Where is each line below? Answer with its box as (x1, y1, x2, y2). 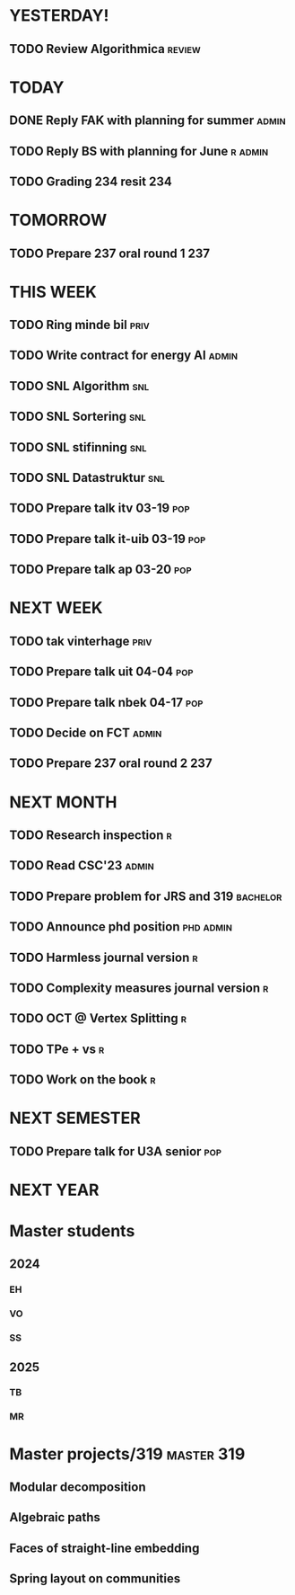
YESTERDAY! (9, 5, 109, 26)
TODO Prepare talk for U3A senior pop (9, 1144, 222, 1159)
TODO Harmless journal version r (9, 949, 199, 965)
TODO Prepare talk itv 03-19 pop (9, 501, 190, 516)
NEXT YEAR (9, 1180, 100, 1200)
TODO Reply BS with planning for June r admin (9, 143, 269, 158)
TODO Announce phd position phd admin (9, 919, 233, 935)
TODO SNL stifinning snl (9, 440, 147, 455)
